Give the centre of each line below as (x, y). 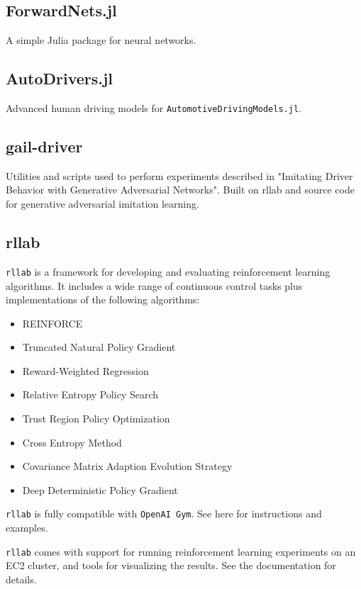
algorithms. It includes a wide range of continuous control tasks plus (154, 285)
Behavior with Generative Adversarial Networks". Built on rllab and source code (180, 190)
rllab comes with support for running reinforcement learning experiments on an (181, 551)
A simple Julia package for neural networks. (101, 40)
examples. (27, 528)
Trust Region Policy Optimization (96, 419)
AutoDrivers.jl (60, 78)
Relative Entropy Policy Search (90, 394)
